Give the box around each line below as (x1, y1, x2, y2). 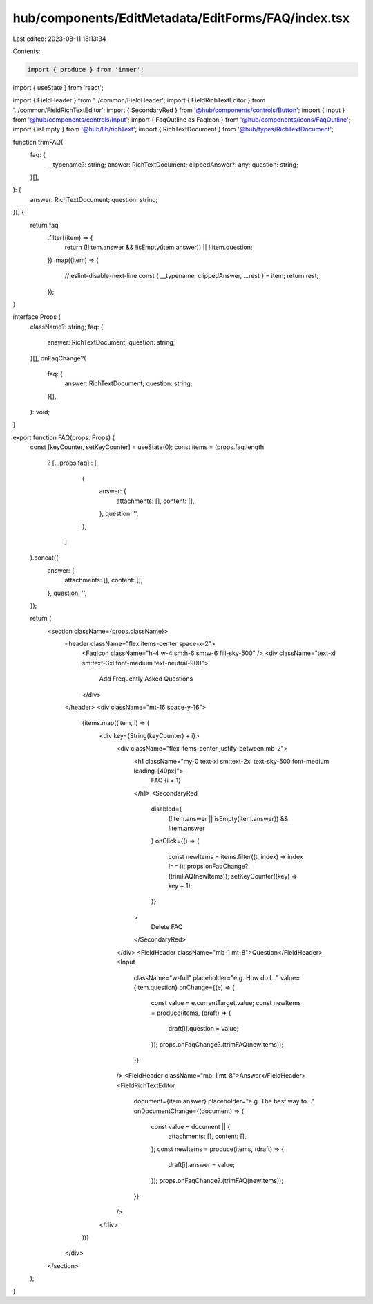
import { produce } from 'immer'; (27, 66, 144, 73)
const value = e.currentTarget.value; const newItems (151, 999, 302, 1007)
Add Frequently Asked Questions (99, 674, 193, 683)
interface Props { (12, 313, 61, 321)
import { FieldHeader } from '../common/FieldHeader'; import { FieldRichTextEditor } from (12, 96, 266, 104)
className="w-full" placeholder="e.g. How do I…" (133, 973, 279, 982)
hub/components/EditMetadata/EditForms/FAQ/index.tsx (12, 10, 350, 26)
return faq (30, 221, 59, 229)
